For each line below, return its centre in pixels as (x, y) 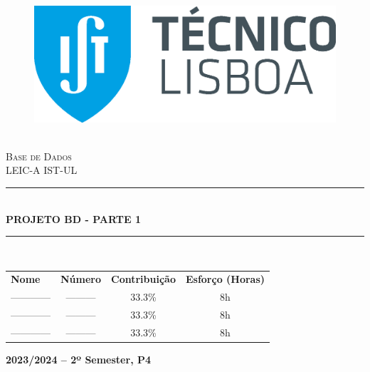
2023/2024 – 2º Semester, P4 (79, 360)
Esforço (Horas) (225, 279)
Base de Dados (39, 156)
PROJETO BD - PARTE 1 (73, 218)
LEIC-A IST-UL (42, 170)
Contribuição (143, 279)
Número (81, 279)
